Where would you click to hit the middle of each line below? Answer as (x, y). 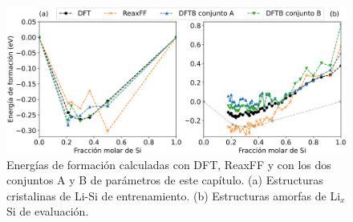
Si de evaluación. (48, 211)
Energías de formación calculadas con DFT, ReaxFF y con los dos (169, 164)
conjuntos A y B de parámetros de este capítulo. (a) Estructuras (165, 180)
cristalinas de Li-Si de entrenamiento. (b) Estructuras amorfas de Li (174, 195)
